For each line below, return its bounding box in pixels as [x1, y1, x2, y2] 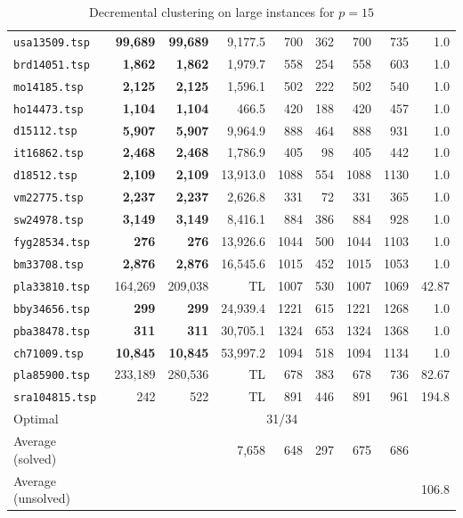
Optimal [13, 409, 59, 428]
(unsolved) [13, 489, 70, 507]
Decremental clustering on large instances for [89, 3, 335, 21]
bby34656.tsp [13, 302, 90, 316]
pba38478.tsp [13, 325, 90, 338]
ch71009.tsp [13, 347, 84, 360]
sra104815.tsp [13, 391, 97, 405]
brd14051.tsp [13, 58, 90, 71]
